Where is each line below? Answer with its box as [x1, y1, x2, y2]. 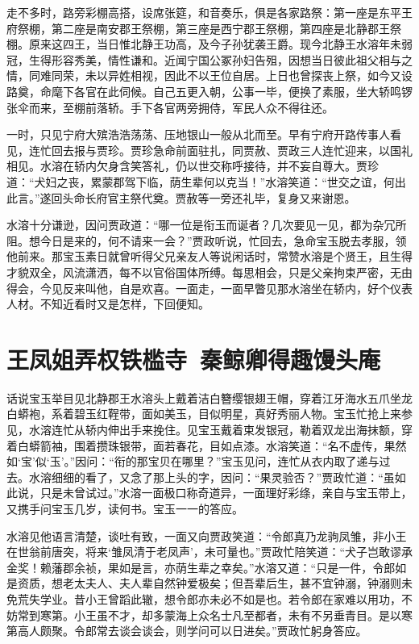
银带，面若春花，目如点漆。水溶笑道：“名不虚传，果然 [118, 437, 407, 454]
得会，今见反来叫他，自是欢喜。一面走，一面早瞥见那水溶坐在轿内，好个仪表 [6, 279, 413, 296]
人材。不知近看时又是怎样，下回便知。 [6, 295, 209, 312]
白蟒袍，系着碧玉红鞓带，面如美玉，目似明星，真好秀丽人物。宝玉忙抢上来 [6, 405, 401, 422]
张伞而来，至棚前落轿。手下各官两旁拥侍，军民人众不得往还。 [6, 98, 334, 115]
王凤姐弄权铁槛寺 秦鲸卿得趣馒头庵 [6, 342, 381, 375]
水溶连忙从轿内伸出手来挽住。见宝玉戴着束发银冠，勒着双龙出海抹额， [28, 421, 401, 437]
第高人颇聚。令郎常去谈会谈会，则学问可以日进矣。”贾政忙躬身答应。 [6, 622, 367, 639]
